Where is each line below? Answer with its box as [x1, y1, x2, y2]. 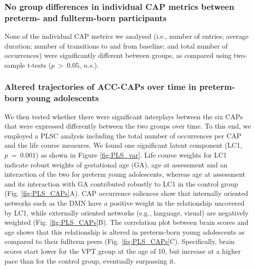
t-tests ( [27, 59, 52, 70]
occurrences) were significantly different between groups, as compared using [4, 50, 232, 60]
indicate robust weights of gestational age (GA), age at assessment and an [4, 159, 227, 169]
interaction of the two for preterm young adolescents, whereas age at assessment [4, 169, 246, 179]
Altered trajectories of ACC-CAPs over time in [4, 81, 197, 93]
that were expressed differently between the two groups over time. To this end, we [4, 121, 251, 131]
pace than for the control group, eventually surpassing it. [4, 255, 176, 266]
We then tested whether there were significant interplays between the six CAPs [4, 111, 243, 121]
